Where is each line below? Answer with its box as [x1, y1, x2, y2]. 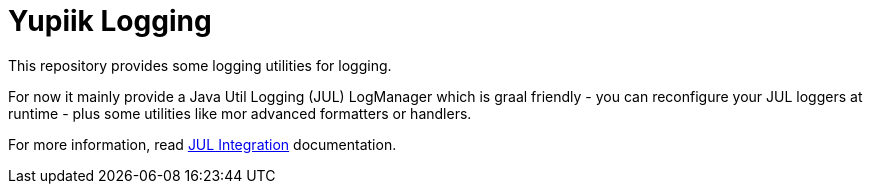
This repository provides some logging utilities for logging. [8, 56, 392, 74]
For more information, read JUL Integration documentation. [8, 135, 397, 153]
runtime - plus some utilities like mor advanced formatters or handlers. [8, 104, 472, 122]
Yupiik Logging [8, 4, 212, 38]
